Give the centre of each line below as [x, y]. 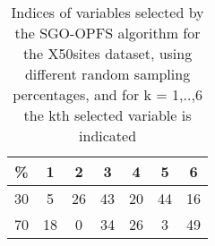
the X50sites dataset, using [107, 53]
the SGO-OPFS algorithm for [107, 33]
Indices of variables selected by [107, 12]
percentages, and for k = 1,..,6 [107, 94]
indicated [108, 136]
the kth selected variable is [107, 115]
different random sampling [107, 74]
